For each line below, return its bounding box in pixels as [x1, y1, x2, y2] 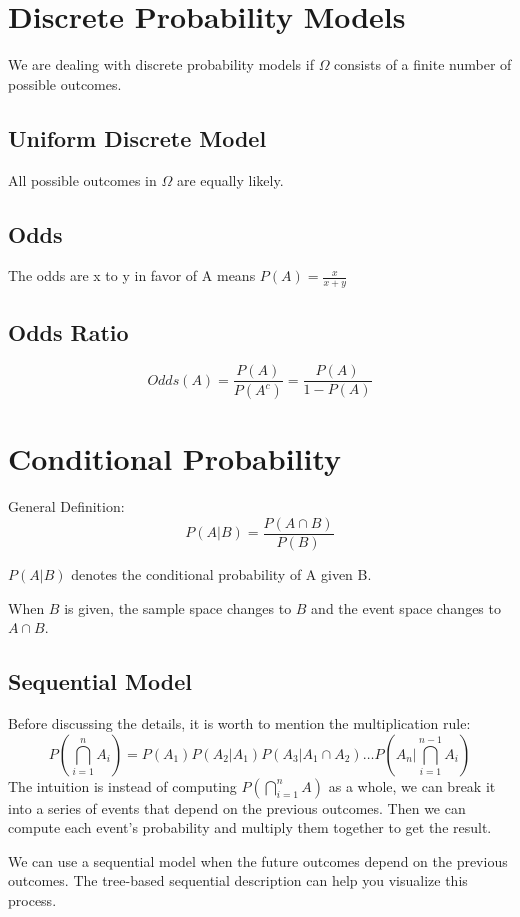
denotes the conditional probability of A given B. [71, 564, 372, 585]
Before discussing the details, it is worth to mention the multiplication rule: [8, 713, 471, 734]
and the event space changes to [311, 597, 501, 618]
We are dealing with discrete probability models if [8, 54, 314, 75]
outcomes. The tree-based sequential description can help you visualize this [8, 870, 468, 891]
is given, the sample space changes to [64, 597, 292, 618]
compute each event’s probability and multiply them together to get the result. [8, 817, 492, 838]
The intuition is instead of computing [8, 775, 237, 796]
